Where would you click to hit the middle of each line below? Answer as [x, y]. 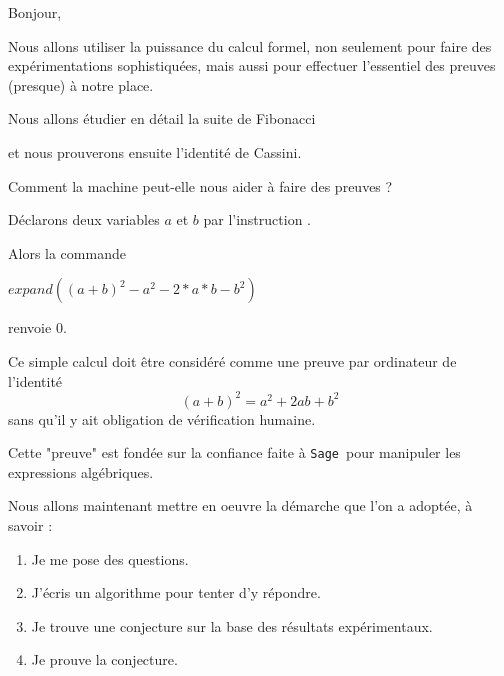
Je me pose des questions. [110, 558]
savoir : [30, 525]
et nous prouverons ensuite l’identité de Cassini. [155, 151]
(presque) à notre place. [81, 84]
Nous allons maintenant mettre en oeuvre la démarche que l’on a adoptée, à [240, 505]
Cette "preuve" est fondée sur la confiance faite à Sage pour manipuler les [234, 452]
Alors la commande [67, 252]
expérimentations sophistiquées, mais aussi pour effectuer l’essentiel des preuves [252, 65]
